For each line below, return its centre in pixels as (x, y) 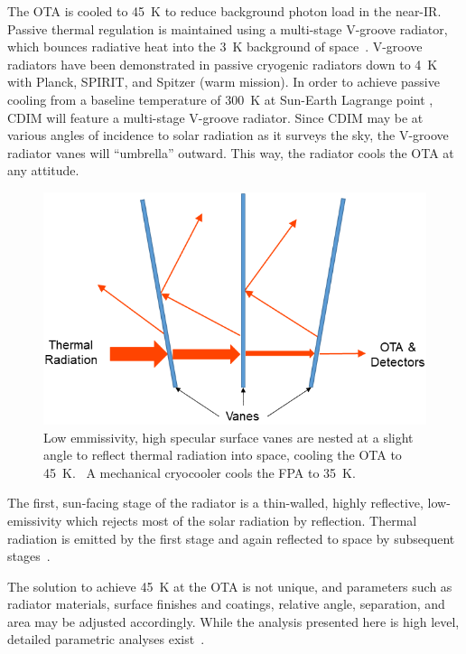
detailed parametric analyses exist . (106, 639)
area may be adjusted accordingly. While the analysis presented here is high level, (233, 621)
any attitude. (43, 170)
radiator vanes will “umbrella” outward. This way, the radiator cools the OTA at (231, 152)
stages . (29, 556)
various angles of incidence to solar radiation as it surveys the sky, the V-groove (228, 135)
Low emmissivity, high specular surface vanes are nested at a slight (228, 437)
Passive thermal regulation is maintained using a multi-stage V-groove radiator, (228, 28)
